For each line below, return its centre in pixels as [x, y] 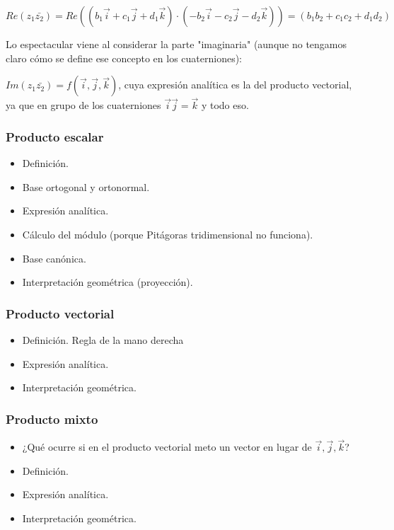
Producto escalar [55, 136]
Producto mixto [52, 419]
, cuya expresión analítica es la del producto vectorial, [235, 85]
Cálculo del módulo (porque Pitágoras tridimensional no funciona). [168, 234]
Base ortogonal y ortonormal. [86, 186]
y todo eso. [225, 105]
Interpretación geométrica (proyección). [108, 282]
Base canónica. [54, 258]
